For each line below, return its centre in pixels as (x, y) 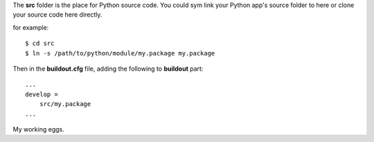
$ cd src (40, 44)
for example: (31, 27)
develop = (42, 94)
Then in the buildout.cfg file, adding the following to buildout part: (108, 69)
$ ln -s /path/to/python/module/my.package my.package (120, 53)
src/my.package (65, 104)
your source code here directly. (57, 15)
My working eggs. (39, 129)
